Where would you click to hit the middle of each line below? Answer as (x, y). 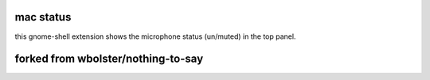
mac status (43, 17)
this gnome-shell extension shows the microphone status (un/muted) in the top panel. (155, 36)
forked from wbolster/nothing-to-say (109, 59)
